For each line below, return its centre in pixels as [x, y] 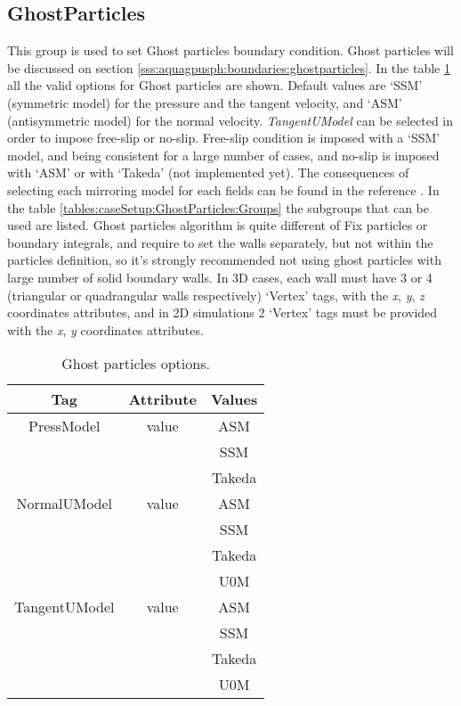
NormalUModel [65, 504]
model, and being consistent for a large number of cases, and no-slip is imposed [223, 155]
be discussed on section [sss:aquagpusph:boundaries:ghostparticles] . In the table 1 [229, 67]
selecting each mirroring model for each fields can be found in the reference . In [223, 189]
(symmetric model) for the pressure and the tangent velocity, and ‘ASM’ [205, 102]
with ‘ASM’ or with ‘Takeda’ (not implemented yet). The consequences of [208, 172]
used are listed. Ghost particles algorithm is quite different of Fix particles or [218, 225]
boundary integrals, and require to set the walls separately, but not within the [220, 242]
